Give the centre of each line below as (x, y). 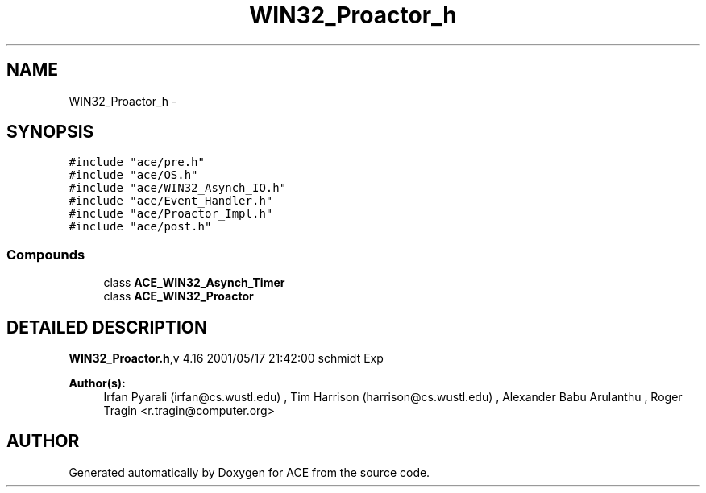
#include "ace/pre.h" (137, 162)
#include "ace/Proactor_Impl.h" (171, 214)
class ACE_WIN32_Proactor (179, 296)
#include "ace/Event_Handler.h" (171, 201)
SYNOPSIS (50, 132)
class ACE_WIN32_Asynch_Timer (194, 283)
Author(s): (97, 383)
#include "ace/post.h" (140, 227)
